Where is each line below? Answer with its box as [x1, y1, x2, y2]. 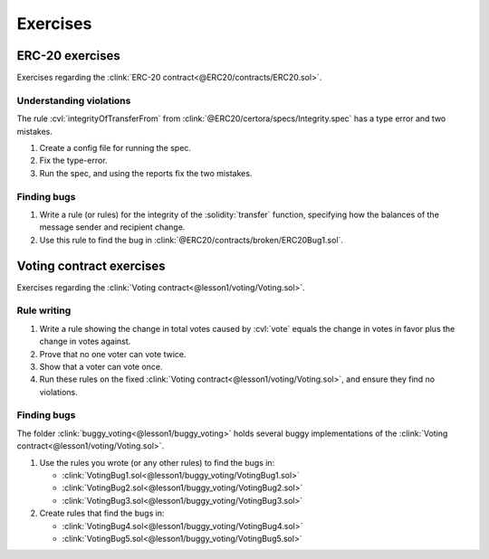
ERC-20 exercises [16, 48, 121, 63]
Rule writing [16, 304, 72, 317]
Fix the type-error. [39, 155, 108, 166]
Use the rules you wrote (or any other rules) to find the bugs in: [39, 457, 275, 468]
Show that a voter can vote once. [39, 361, 163, 372]
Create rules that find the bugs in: [39, 507, 165, 519]
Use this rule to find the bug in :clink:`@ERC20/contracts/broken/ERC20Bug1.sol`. [39, 234, 344, 245]
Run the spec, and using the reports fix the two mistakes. [39, 167, 253, 178]
